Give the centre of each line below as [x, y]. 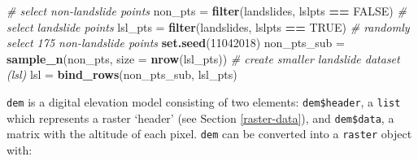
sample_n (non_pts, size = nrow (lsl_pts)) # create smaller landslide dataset [203, 58]
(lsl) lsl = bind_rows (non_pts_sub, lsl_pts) [122, 74]
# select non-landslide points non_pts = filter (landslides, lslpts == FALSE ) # [207, 11]
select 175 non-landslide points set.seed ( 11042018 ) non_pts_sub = [176, 43]
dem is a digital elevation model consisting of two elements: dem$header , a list [204, 101]
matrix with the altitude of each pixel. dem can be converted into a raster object [209, 134]
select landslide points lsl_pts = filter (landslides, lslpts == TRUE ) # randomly [208, 26]
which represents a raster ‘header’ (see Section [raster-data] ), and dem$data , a [200, 117]
